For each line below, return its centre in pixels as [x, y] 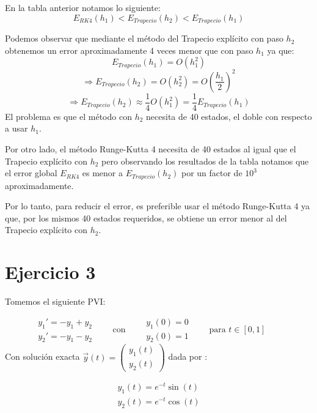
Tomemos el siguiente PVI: [55, 301]
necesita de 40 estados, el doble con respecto [229, 116]
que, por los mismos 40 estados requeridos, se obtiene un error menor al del [146, 218]
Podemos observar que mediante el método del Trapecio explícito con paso [144, 38]
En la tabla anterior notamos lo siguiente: [83, 7]
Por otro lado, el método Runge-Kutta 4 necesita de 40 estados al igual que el [151, 148]
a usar [16, 128]
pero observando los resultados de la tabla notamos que [205, 161]
